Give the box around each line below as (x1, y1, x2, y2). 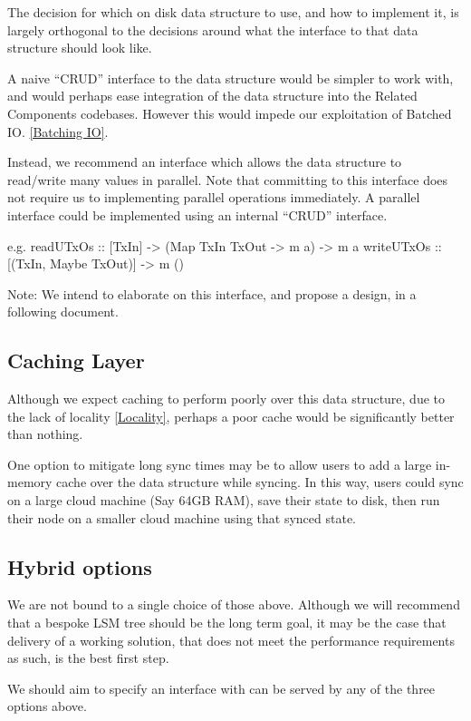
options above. (7, 697, 87, 716)
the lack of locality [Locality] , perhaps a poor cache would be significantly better (7, 406, 455, 425)
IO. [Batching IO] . (7, 122, 109, 141)
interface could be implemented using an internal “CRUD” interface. (7, 205, 388, 224)
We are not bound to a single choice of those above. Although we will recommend (7, 595, 460, 614)
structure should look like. (7, 38, 152, 57)
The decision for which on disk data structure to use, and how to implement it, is (7, 3, 459, 21)
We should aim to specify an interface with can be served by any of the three (7, 678, 436, 697)
